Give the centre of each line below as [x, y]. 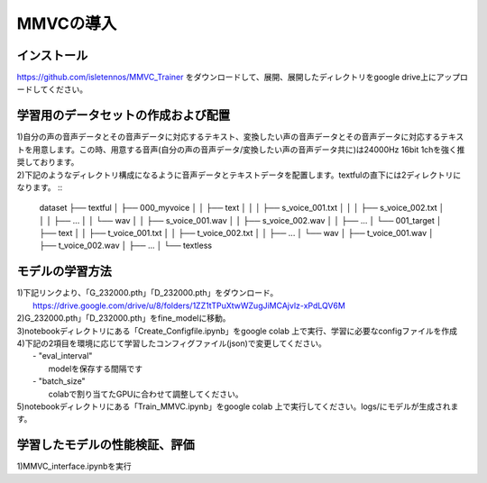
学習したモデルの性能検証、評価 [106, 445]
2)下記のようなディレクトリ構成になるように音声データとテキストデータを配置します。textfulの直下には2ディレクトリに [239, 175]
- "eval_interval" [63, 356]
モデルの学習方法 [64, 272]
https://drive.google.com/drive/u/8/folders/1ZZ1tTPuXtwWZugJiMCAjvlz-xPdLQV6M [189, 305]
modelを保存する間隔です [96, 369]
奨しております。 [48, 162]
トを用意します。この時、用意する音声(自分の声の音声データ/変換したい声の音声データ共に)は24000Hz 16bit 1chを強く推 [241, 150]
